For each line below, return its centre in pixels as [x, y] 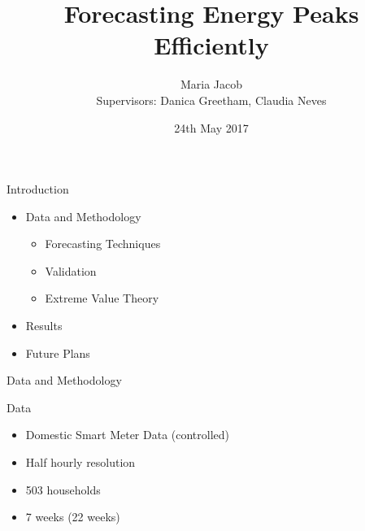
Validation [71, 270]
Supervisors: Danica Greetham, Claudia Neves [211, 100]
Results [44, 326]
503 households [63, 489]
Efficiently [211, 45]
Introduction [38, 189]
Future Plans [58, 353]
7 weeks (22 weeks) [73, 517]
